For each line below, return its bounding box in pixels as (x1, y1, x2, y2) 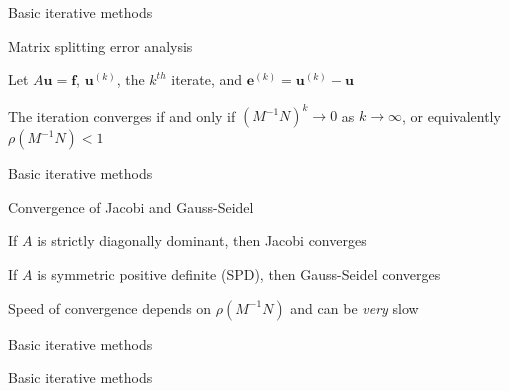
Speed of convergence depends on (8, 297, 212, 318)
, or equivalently (402, 105, 501, 126)
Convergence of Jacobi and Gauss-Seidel (8, 196, 254, 217)
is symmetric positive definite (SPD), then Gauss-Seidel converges (37, 264, 441, 285)
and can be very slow (290, 297, 419, 318)
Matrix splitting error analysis (8, 35, 193, 56)
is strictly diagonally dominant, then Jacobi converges (37, 230, 367, 251)
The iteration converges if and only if (8, 105, 236, 126)
